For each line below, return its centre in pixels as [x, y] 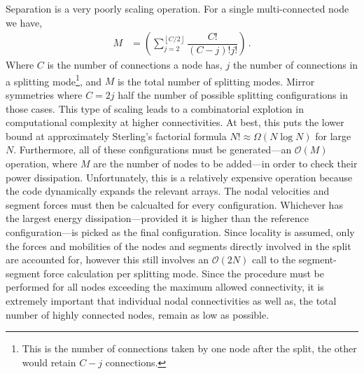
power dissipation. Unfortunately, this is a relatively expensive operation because [179, 177]
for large [333, 136]
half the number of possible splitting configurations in [233, 95]
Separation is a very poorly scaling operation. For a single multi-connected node [177, 8]
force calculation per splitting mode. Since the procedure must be [184, 273]
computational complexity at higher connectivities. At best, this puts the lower [175, 122]
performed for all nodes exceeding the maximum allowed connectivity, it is [165, 287]
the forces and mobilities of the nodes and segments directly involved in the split [178, 245]
